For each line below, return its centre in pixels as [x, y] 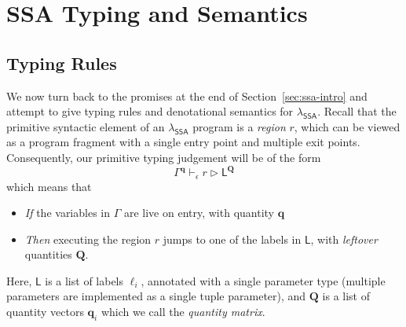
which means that [49, 186]
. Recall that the [357, 111]
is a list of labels [84, 280]
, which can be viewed [347, 126]
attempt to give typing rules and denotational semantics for [150, 111]
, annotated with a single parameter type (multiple [263, 280]
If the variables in [68, 213]
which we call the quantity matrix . [183, 312]
